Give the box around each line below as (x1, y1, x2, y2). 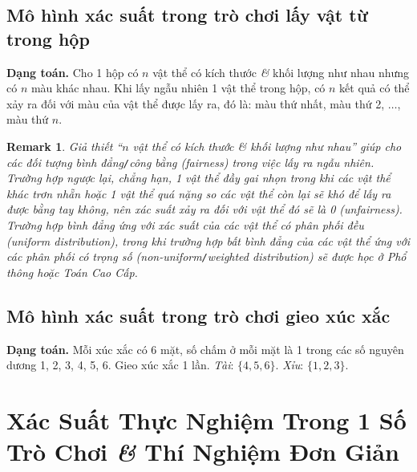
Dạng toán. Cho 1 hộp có (6, 63, 139, 80)
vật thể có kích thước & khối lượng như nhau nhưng (152, 63, 410, 80)
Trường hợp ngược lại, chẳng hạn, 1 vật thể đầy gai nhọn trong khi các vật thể (6, 169, 391, 186)
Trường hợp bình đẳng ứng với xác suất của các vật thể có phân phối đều (6, 217, 364, 233)
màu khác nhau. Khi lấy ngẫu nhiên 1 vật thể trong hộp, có (30, 79, 326, 96)
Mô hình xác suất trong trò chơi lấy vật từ (6, 2, 368, 27)
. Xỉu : (275, 356, 304, 373)
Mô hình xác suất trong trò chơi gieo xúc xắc (6, 303, 391, 328)
